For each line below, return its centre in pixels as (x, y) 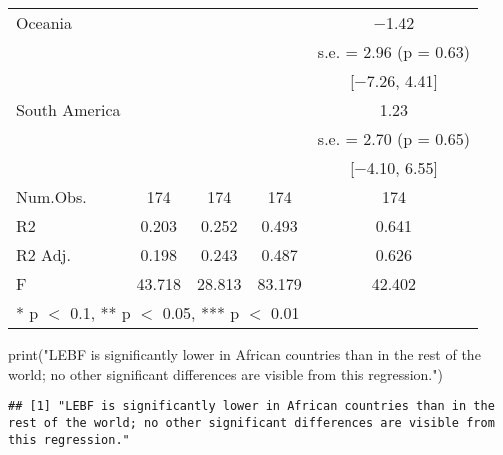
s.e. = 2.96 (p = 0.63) (393, 51)
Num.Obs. (51, 196)
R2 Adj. (43, 254)
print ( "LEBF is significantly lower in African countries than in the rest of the (244, 354)
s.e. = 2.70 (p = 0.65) (393, 138)
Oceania (44, 22)
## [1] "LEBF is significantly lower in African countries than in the (251, 406)
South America (68, 109)
